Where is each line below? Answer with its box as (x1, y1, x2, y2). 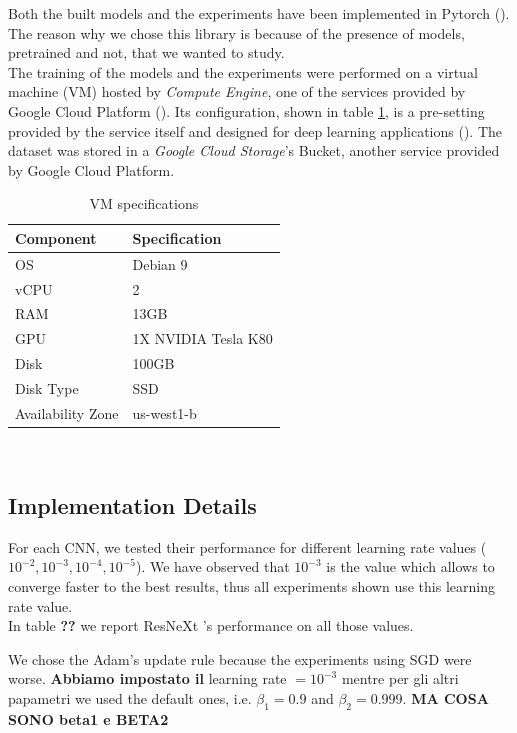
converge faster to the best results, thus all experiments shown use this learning (8, 575, 495, 596)
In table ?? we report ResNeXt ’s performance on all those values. (8, 615, 414, 636)
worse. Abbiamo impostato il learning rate (8, 668, 287, 689)
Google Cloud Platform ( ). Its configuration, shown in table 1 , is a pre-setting (8, 100, 485, 121)
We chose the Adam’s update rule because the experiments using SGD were (8, 648, 472, 669)
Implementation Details (8, 489, 257, 520)
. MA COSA (402, 687, 489, 708)
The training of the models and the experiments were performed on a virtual (8, 61, 478, 82)
